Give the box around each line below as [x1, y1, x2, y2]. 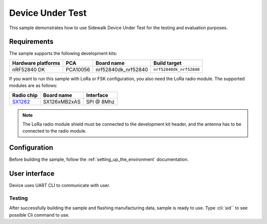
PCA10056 [66, 66, 90, 73]
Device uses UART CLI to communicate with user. [9, 182, 111, 188]
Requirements [9, 38, 54, 46]
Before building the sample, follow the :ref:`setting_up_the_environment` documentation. [9, 156, 189, 163]
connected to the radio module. [22, 128, 87, 134]
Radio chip [12, 91, 38, 98]
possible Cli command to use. [9, 212, 70, 218]
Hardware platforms [12, 59, 60, 66]
